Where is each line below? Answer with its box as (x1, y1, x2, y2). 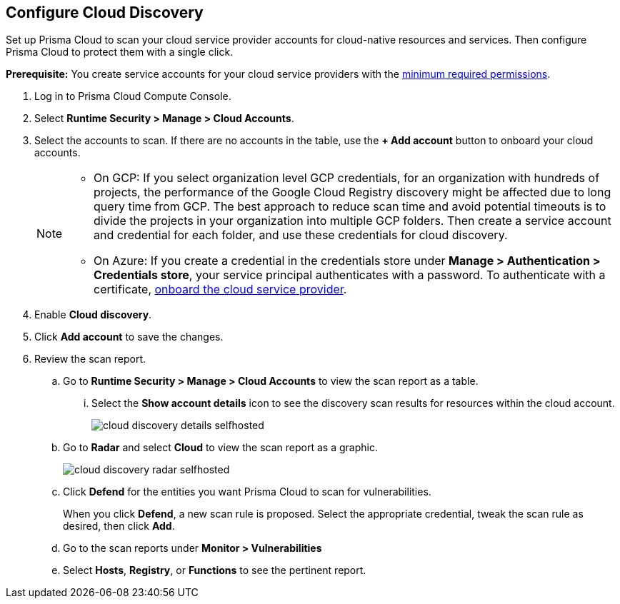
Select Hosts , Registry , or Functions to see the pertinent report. (63, 564, 366, 577)
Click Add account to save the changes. (34, 331, 224, 343)
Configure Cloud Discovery (6, 4, 204, 21)
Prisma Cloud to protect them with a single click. (6, 46, 234, 59)
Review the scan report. (34, 353, 146, 366)
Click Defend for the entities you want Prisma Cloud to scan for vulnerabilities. (63, 485, 431, 498)
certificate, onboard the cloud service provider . (94, 282, 347, 297)
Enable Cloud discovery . (34, 308, 152, 321)
